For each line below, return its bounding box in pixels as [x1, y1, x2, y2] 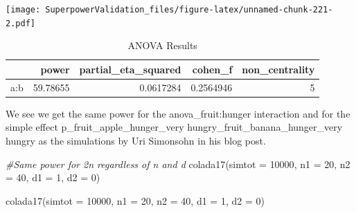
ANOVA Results [127, 38, 197, 53]
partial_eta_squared [79, 62, 181, 76]
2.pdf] [6, 18, 35, 28]
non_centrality [242, 62, 315, 76]
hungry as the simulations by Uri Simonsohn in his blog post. [6, 133, 266, 148]
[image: [6, 5, 41, 15]
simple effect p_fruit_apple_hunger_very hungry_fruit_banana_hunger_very [6, 120, 343, 134]
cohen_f [192, 62, 233, 76]
